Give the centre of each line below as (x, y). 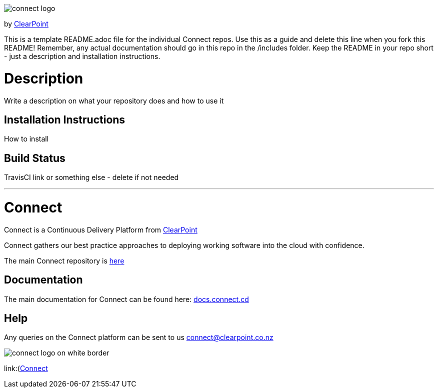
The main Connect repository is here (64, 260)
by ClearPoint (26, 24)
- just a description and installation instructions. (82, 56)
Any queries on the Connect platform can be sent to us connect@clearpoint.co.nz (139, 337)
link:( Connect (26, 368)
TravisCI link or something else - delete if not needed (91, 177)
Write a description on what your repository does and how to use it (114, 100)
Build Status (35, 158)
